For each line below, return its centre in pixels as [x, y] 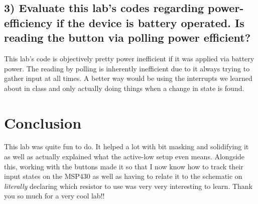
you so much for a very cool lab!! [54, 196]
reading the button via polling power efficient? [127, 37]
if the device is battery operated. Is [150, 22]
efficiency [28, 22]
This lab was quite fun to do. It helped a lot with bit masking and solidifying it [126, 146]
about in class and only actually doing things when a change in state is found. [124, 88]
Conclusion [43, 122]
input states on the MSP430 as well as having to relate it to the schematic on [123, 176]
